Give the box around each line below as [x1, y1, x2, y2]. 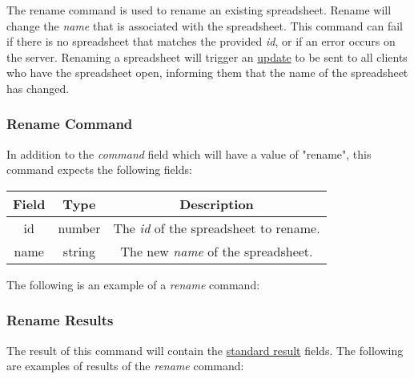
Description [179, 194, 254, 213]
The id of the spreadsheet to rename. [113, 218, 320, 237]
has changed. [6, 79, 70, 96]
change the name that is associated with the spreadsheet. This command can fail [6, 17, 404, 34]
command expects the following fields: [6, 161, 192, 178]
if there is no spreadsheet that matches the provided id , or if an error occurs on [6, 33, 396, 50]
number [58, 218, 101, 237]
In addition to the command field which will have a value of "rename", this [6, 145, 372, 162]
